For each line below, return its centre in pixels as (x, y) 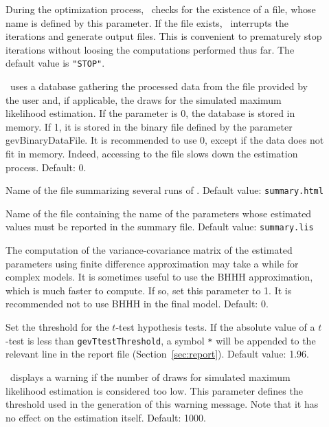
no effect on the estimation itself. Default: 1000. (106, 417)
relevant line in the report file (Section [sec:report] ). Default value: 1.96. (157, 354)
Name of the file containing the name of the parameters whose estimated (159, 213)
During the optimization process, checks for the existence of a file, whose (161, 9)
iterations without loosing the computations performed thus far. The (150, 49)
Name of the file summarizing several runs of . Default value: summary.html (164, 190)
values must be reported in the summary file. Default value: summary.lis (160, 227)
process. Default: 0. (46, 167)
